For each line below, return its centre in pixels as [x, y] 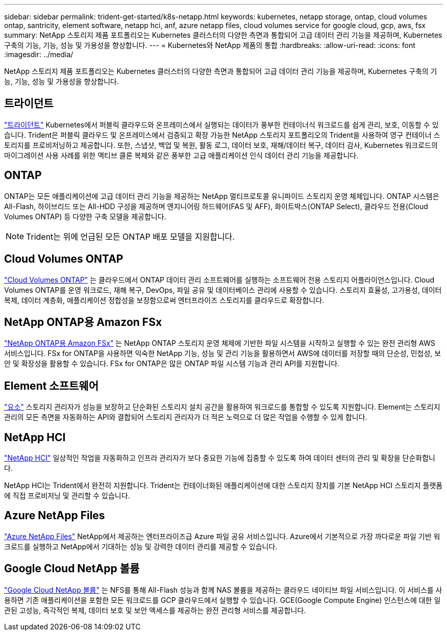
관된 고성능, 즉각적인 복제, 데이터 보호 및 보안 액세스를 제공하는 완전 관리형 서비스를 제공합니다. [155, 610]
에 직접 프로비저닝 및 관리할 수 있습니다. [67, 496]
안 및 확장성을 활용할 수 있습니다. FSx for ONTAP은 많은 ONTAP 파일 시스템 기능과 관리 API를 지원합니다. [172, 364]
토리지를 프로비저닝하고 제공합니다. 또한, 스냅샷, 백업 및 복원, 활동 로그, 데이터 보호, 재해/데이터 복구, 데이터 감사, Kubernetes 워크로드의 [221, 145]
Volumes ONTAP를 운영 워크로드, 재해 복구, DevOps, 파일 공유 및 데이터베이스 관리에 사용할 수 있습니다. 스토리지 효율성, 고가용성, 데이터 [223, 290]
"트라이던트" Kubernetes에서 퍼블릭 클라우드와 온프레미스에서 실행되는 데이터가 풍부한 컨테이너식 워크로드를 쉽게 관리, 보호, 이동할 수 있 [221, 124]
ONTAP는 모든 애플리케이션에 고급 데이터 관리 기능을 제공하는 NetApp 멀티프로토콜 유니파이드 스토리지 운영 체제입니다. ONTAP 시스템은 [222, 196]
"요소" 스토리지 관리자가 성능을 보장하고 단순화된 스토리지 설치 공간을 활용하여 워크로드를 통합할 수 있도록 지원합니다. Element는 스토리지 [222, 407]
